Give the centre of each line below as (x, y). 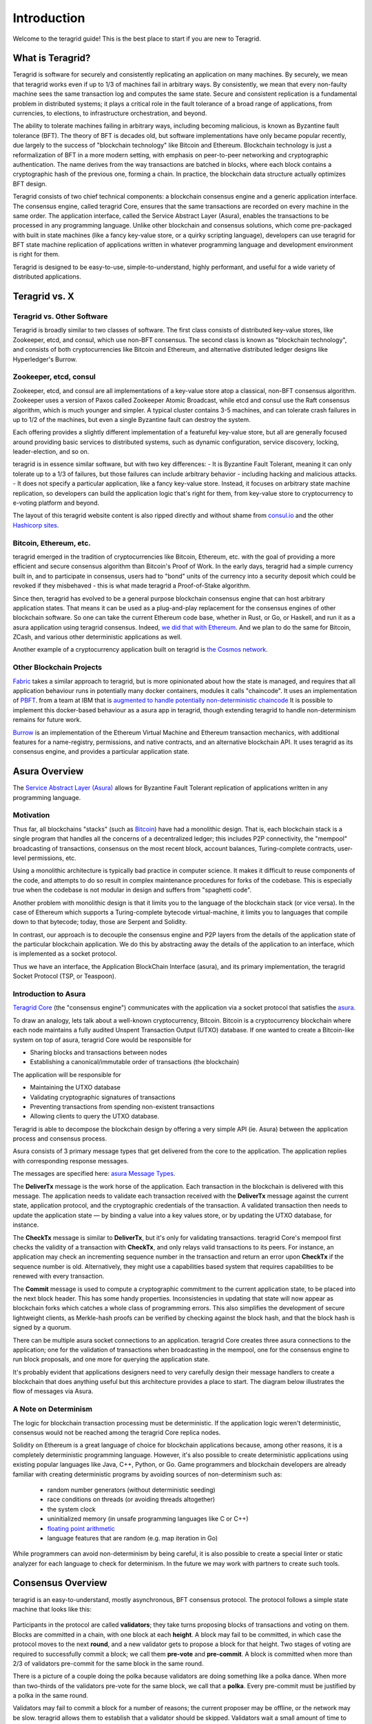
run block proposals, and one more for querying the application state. (111, 1359)
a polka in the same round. (51, 1696)
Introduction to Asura (49, 994)
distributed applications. (47, 277)
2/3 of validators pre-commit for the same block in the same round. (108, 1663)
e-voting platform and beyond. (56, 503)
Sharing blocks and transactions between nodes (99, 1052)
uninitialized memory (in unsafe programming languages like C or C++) (148, 1519)
